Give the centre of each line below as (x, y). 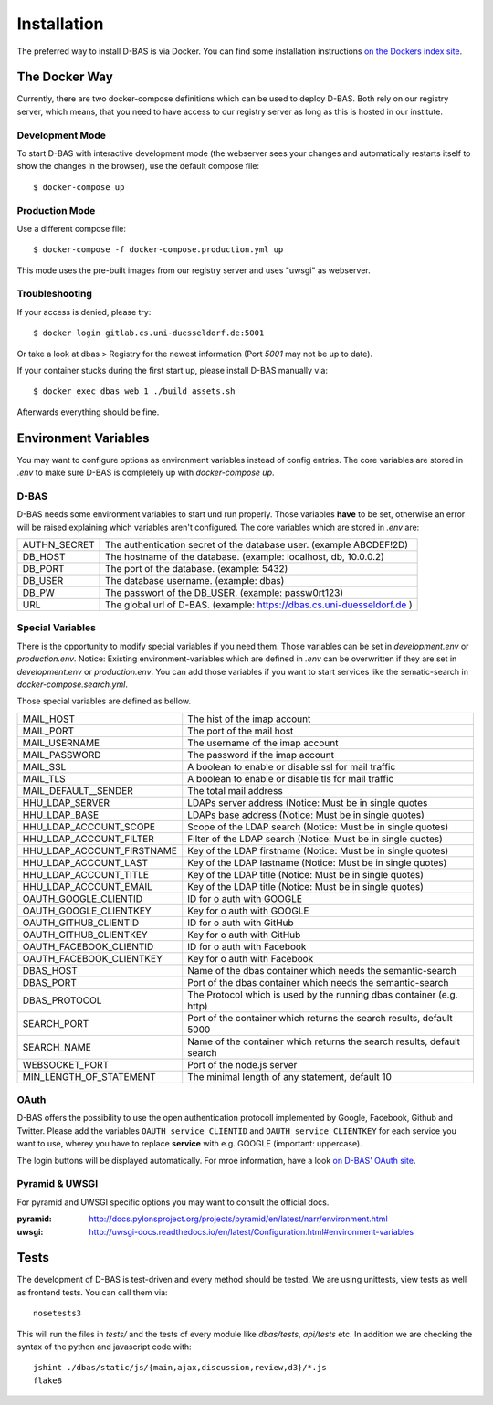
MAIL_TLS (44, 778)
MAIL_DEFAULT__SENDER (78, 790)
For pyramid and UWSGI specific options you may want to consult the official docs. (173, 1202)
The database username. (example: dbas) (195, 581)
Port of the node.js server (242, 1064)
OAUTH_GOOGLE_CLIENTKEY (87, 911)
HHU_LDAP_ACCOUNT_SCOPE (89, 827)
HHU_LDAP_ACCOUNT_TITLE (86, 874)
